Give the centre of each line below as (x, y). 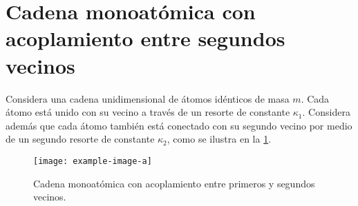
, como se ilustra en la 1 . (219, 139)
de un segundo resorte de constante (80, 139)
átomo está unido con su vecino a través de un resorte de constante (148, 112)
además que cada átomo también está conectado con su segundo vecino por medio (179, 125)
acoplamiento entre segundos (145, 38)
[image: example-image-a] (93, 161)
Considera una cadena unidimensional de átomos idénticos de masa (148, 98)
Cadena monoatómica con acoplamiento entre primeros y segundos (174, 183)
